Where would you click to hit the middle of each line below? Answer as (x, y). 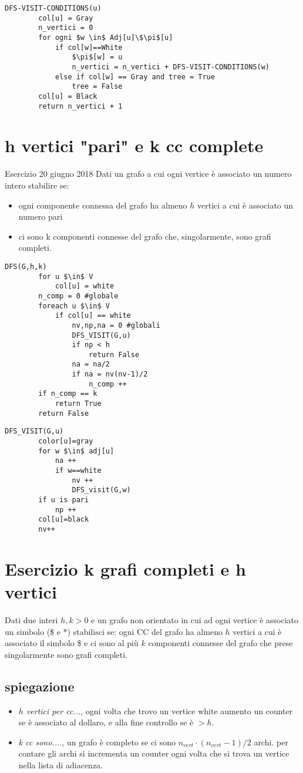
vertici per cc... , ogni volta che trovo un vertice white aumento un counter (159, 710)
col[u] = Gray (66, 18)
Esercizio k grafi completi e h (125, 568)
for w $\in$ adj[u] (76, 451)
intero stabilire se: (37, 185)
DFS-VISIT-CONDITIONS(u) (53, 8)
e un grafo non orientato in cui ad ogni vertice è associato (195, 619)
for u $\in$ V (66, 276)
